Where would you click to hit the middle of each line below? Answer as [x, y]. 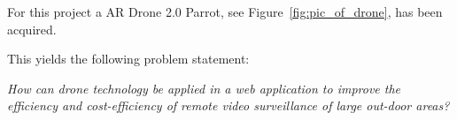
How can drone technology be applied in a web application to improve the [204, 88]
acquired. [32, 29]
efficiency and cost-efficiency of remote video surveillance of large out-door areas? [228, 105]
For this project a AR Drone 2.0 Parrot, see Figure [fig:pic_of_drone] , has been [225, 11]
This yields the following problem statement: [128, 59]
